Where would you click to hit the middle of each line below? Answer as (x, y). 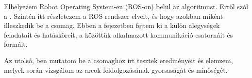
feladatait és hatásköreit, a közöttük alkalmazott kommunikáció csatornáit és (118, 34)
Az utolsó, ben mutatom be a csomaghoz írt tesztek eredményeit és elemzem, (118, 60)
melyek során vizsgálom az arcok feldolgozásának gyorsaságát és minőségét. (116, 70)
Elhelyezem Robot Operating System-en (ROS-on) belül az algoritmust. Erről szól (126, 6)
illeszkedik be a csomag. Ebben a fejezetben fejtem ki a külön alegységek (112, 25)
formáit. (16, 44)
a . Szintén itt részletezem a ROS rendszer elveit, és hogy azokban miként (114, 16)
